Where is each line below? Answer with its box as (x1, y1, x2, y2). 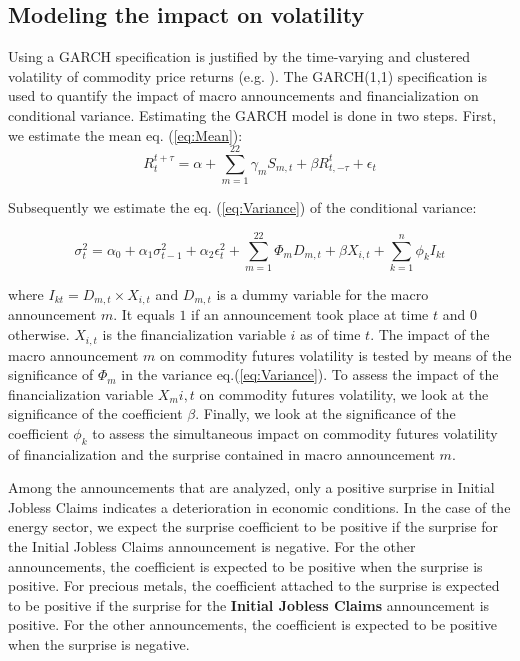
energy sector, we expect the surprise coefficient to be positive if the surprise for (8, 516, 498, 537)
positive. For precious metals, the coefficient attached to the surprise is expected (8, 575, 500, 596)
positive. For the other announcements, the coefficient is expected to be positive (8, 614, 497, 635)
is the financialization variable (102, 324, 286, 345)
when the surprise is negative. (8, 634, 190, 655)
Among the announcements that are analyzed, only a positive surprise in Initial (8, 477, 495, 498)
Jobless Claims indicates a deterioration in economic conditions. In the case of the (8, 496, 511, 517)
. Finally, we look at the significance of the (195, 403, 456, 424)
